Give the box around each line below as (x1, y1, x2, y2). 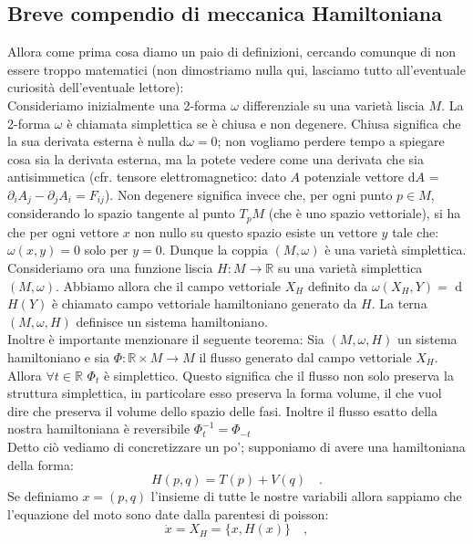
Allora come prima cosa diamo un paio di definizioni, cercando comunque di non (7, 42, 457, 61)
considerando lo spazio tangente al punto (7, 204, 235, 223)
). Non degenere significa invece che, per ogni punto (104, 184, 393, 204)
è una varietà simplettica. (324, 240, 467, 259)
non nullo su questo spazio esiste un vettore (134, 222, 377, 241)
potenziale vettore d (303, 167, 416, 186)
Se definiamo (7, 486, 78, 506)
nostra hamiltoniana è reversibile (7, 419, 190, 438)
